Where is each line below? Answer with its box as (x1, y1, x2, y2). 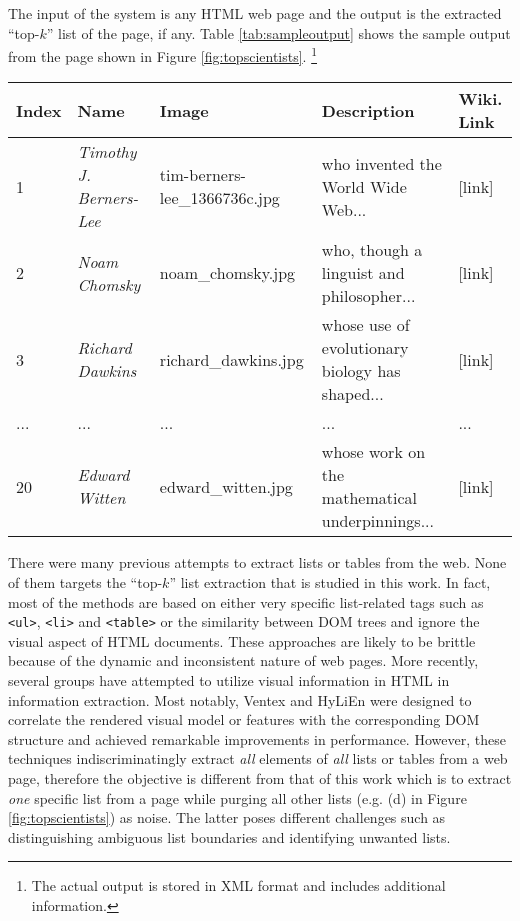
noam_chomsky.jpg (159, 261, 296, 285)
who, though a (321, 238, 423, 262)
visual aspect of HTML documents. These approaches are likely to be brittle (8, 630, 476, 651)
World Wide (321, 174, 407, 198)
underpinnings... (321, 509, 435, 533)
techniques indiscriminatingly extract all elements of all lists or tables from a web (8, 748, 508, 769)
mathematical (321, 486, 417, 510)
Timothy (77, 140, 137, 164)
